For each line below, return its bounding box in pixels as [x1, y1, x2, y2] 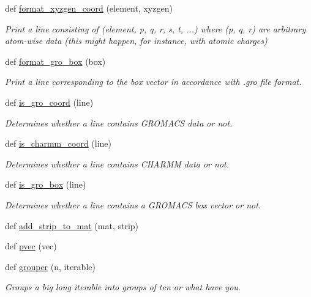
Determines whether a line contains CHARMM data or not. [5, 157, 230, 170]
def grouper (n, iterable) [5, 260, 96, 273]
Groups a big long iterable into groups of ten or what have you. [5, 280, 241, 293]
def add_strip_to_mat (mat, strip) [5, 219, 139, 232]
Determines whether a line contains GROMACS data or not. [5, 116, 233, 129]
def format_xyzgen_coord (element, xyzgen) [5, 2, 173, 14]
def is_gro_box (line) [5, 178, 86, 191]
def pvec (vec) [5, 240, 57, 252]
